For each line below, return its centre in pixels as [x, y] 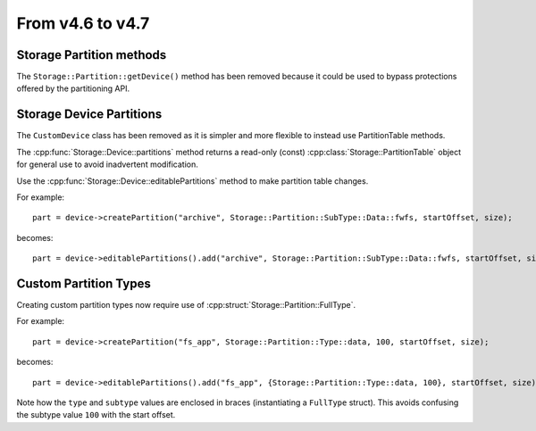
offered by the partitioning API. [73, 88]
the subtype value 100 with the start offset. [96, 415]
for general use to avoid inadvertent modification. [107, 164]
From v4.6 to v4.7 [83, 23]
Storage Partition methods [92, 55]
